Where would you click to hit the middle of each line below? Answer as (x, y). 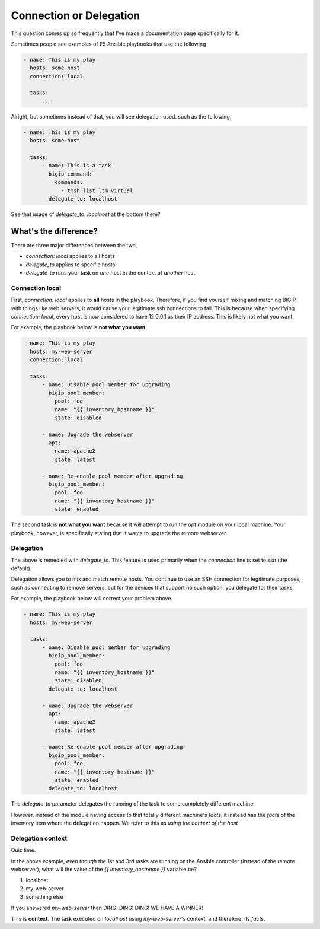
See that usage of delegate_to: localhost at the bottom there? (86, 214)
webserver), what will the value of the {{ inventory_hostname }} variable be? (104, 870)
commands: (68, 182)
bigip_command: (71, 174)
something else (44, 897)
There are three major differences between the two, (74, 245)
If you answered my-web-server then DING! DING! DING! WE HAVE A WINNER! (107, 908)
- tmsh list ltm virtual (97, 190)
